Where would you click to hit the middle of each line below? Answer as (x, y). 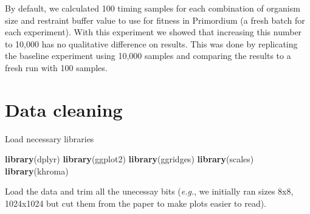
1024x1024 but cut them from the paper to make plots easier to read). (136, 203)
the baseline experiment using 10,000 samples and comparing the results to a (148, 56)
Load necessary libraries (50, 138)
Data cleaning (64, 109)
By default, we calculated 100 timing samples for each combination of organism (153, 8)
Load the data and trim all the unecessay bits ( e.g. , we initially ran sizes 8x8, (149, 191)
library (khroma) (37, 171)
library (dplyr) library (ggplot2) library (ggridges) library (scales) (129, 159)
